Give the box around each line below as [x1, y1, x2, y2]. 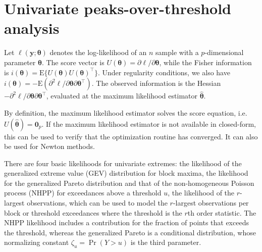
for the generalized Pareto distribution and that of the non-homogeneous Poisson [4, 177, 254, 188]
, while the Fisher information [159, 57, 252, 67]
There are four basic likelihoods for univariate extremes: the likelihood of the [4, 158, 242, 168]
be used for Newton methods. [4, 141, 95, 152]
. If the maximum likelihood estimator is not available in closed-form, [41, 118, 256, 129]
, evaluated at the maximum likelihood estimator [46, 90, 197, 101]
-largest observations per [173, 197, 249, 208]
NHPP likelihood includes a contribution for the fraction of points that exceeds [4, 217, 249, 228]
